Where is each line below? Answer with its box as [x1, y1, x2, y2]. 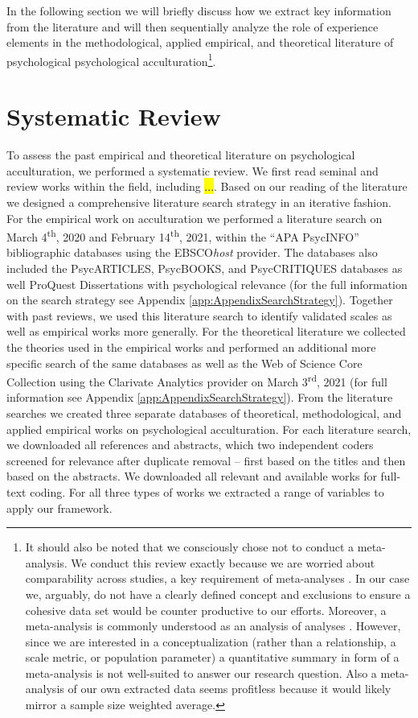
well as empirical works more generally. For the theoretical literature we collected [6, 323, 406, 340]
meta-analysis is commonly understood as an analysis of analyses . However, [25, 617, 401, 634]
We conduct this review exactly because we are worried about [71, 554, 375, 571]
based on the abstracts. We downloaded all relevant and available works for [6, 468, 377, 485]
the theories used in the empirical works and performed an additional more [6, 338, 376, 355]
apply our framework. [6, 499, 113, 516]
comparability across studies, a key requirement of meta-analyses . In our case [25, 570, 410, 587]
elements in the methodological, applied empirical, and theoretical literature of [6, 34, 394, 51]
